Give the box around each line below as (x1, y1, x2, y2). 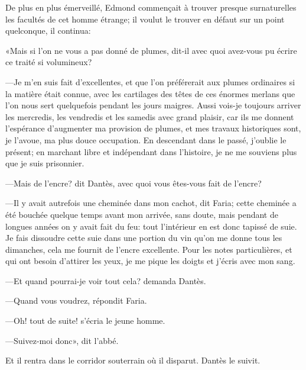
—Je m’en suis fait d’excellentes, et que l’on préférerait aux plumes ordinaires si (5, 75, 295, 88)
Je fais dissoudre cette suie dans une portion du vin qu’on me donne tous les (5, 231, 282, 244)
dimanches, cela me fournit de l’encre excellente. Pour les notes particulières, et (5, 243, 292, 255)
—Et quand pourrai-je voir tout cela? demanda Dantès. (5, 274, 206, 287)
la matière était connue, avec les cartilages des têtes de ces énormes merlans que (5, 87, 295, 99)
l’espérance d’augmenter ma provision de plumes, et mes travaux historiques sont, (5, 122, 301, 134)
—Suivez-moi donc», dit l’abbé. (5, 334, 119, 346)
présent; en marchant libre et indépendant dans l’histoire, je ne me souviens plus (5, 145, 297, 157)
